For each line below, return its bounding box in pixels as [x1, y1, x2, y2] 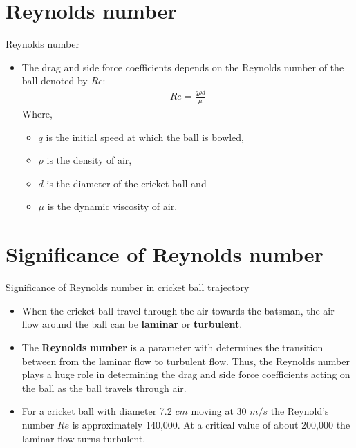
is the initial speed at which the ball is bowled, [46, 129, 244, 144]
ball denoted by [21, 73, 88, 88]
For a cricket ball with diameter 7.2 [21, 404, 172, 418]
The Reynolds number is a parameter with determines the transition [21, 339, 324, 354]
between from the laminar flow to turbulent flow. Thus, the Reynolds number [21, 353, 350, 368]
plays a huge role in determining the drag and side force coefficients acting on [21, 367, 350, 382]
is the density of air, [46, 153, 132, 167]
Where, [21, 106, 53, 121]
